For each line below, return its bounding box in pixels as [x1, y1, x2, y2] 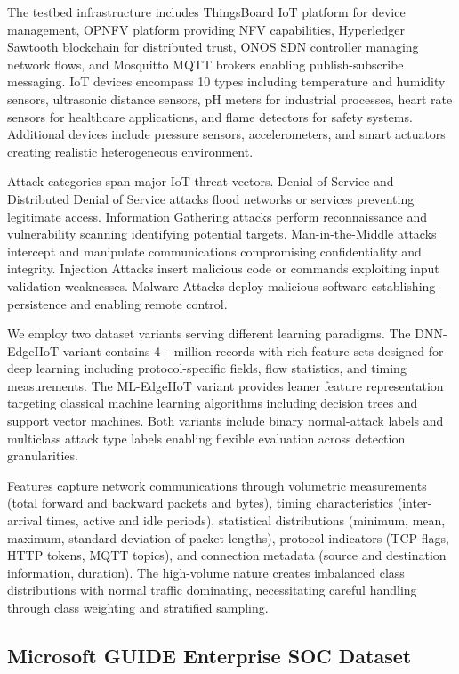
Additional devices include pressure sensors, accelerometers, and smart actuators [7, 125, 446, 143]
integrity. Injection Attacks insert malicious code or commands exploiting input [7, 259, 439, 278]
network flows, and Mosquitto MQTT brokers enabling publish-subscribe [7, 54, 404, 73]
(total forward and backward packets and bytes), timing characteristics [7, 493, 394, 512]
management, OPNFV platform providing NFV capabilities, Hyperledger [7, 20, 405, 38]
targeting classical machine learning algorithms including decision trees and [7, 394, 418, 412]
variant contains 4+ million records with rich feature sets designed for [62, 341, 444, 360]
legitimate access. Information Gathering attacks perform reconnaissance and [7, 207, 427, 225]
